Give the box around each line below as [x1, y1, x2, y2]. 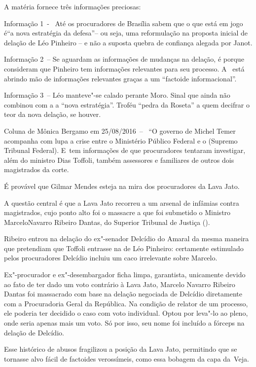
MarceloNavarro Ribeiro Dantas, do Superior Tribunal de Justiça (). [4, 217, 210, 227]
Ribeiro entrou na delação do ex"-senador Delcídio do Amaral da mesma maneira [4, 233, 249, 244]
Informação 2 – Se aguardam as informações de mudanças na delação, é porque [4, 54, 244, 64]
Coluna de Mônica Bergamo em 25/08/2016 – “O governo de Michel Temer [4, 125, 236, 136]
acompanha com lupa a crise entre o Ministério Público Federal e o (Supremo [4, 135, 238, 146]
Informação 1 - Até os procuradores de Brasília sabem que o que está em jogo [4, 18, 243, 28]
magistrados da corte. [4, 164, 69, 175]
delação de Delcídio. [4, 327, 64, 337]
